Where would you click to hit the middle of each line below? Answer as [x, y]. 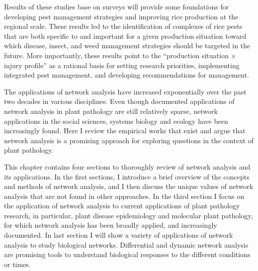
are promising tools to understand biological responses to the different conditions [127, 254]
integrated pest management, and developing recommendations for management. [127, 75]
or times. [17, 264]
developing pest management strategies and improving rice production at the [121, 16]
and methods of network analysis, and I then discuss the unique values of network [129, 186]
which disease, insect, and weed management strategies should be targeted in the [127, 45]
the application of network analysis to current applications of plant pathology [122, 206]
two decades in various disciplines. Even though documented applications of [119, 101]
